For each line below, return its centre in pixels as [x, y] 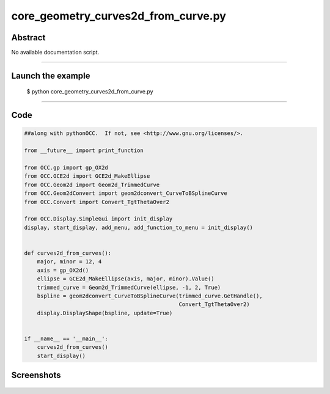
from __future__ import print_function [84, 151]
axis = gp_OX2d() [63, 270]
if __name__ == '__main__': [66, 338]
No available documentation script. [55, 53]
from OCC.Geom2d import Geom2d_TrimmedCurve [92, 184]
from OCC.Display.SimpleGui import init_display [98, 219]
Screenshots [36, 375]
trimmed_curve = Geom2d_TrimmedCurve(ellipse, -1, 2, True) [129, 287]
